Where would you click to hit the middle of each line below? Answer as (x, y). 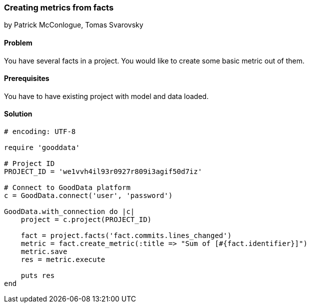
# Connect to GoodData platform (67, 188)
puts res (38, 276)
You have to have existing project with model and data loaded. (106, 96)
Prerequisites (27, 78)
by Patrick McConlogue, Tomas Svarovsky (74, 25)
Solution (18, 114)
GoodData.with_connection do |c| (69, 212)
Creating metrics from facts (59, 7)
